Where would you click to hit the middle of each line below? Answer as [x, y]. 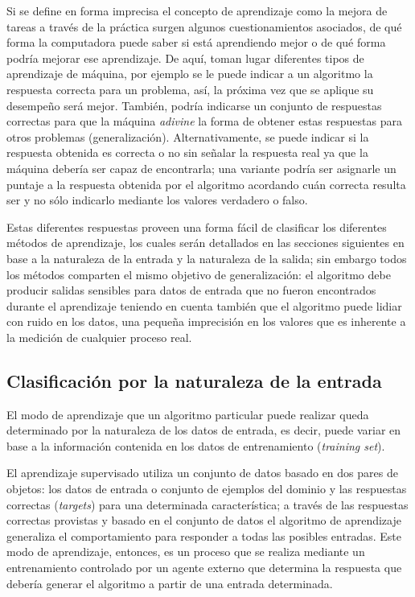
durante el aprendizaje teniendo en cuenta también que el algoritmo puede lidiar [204, 305]
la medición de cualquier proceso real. [99, 337]
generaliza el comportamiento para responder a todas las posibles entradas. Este [204, 535]
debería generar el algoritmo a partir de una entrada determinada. [170, 583]
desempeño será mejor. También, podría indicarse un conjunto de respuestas [194, 105]
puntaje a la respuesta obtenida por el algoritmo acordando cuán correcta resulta [206, 184]
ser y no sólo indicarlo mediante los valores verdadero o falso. [157, 200]
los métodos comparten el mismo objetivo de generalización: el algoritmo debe [199, 274]
